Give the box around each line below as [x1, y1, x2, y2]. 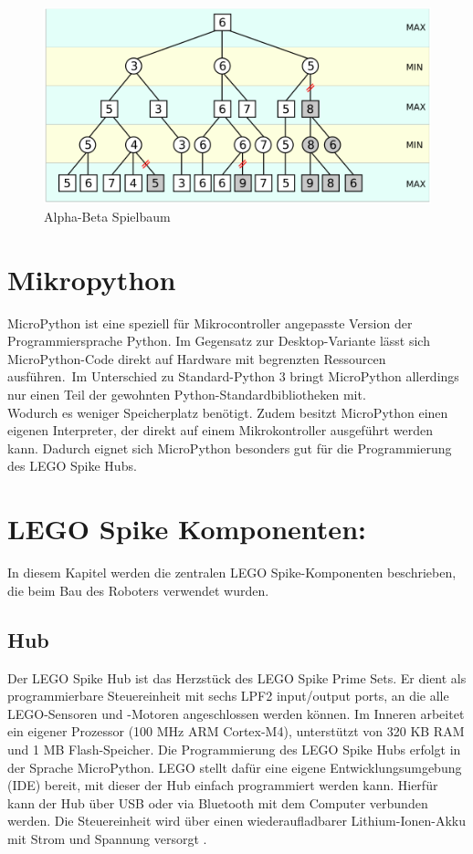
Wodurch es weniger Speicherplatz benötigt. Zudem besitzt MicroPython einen [7, 402, 448, 422]
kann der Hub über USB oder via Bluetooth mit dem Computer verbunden [7, 793, 428, 812]
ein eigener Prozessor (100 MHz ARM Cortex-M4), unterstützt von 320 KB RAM [7, 722, 465, 741]
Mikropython [7, 260, 176, 297]
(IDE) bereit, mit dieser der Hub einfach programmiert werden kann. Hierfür [7, 776, 438, 795]
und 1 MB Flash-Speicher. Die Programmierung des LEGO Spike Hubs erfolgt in [7, 739, 461, 758]
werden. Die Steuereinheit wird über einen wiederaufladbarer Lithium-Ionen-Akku [7, 811, 466, 830]
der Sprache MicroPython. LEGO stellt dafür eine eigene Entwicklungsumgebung [7, 757, 462, 776]
